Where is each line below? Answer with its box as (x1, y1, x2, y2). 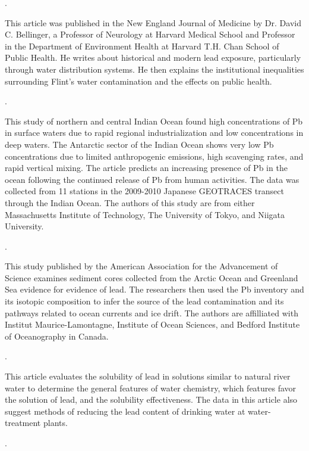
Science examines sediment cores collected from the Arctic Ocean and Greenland (5, 271, 298, 284)
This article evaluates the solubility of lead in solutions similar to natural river (5, 370, 291, 382)
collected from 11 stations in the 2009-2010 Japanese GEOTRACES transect (5, 185, 284, 197)
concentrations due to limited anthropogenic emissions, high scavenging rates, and (5, 150, 304, 162)
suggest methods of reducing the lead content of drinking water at (5, 405, 245, 417)
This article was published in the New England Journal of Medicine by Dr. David (5, 16, 301, 29)
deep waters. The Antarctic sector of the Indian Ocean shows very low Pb (5, 138, 274, 150)
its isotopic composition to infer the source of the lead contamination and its (5, 295, 284, 307)
